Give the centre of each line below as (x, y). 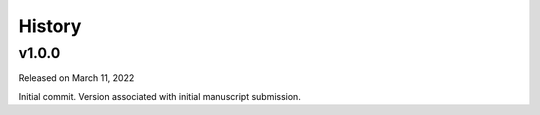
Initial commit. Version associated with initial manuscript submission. (160, 96)
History (50, 26)
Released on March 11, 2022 (76, 78)
